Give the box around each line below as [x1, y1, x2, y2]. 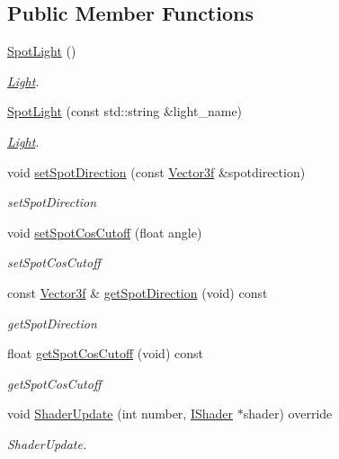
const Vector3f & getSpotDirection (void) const [7, 283, 268, 301]
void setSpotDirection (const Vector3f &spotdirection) [7, 162, 306, 181]
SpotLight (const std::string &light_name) [7, 102, 243, 121]
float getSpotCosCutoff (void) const [7, 344, 203, 363]
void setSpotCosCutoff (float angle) [7, 222, 202, 241]
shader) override [243, 404, 333, 423]
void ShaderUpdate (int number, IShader [7, 404, 234, 423]
